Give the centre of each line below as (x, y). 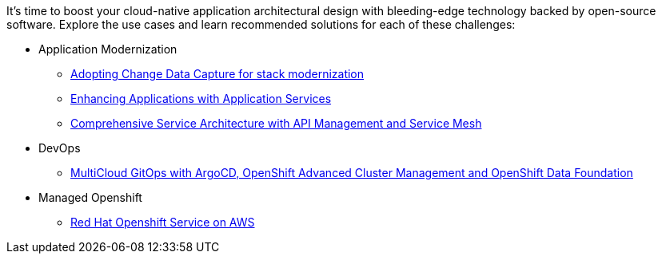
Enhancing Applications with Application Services (201, 98)
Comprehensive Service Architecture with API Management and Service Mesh (276, 123)
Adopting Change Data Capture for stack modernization (217, 74)
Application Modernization (108, 49)
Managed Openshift (90, 197)
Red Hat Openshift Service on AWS (163, 222)
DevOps (60, 148)
